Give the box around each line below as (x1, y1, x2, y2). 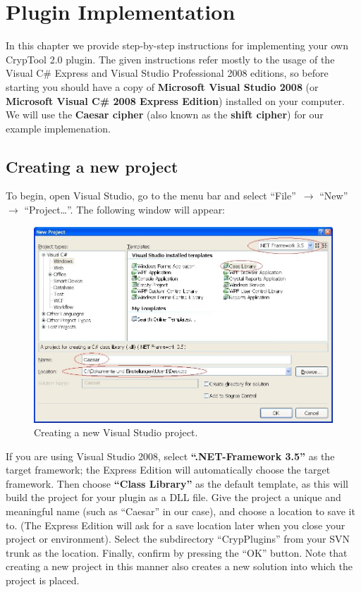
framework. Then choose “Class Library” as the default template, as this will (6, 476, 348, 491)
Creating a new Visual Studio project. (34, 425, 198, 440)
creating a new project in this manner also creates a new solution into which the (6, 559, 353, 574)
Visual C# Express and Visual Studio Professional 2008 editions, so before (6, 66, 329, 80)
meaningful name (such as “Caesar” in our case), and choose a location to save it (6, 504, 355, 519)
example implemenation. (6, 121, 111, 135)
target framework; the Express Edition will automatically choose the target (6, 462, 331, 477)
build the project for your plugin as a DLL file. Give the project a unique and (6, 490, 341, 505)
